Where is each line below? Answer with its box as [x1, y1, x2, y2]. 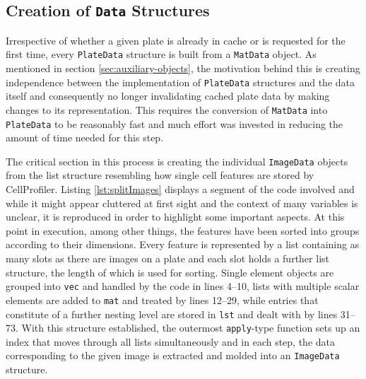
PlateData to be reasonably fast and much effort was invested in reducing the [6, 116, 343, 131]
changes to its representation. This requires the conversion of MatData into [6, 102, 328, 117]
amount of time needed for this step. [6, 130, 164, 145]
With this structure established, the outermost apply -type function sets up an [21, 320, 360, 335]
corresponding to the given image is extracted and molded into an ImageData [6, 348, 340, 363]
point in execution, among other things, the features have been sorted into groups [6, 223, 360, 238]
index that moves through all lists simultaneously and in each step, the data [6, 334, 336, 349]
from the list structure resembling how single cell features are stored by [6, 168, 314, 182]
